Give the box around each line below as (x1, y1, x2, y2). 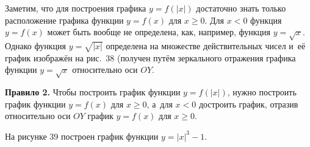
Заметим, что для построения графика (5, 2, 146, 14)
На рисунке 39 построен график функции (5, 129, 159, 142)
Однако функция (5, 39, 66, 52)
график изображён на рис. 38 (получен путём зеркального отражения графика (5, 51, 296, 64)
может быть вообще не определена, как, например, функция (47, 26, 270, 38)
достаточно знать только (196, 2, 286, 14)
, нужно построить (227, 86, 297, 98)
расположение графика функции (5, 13, 124, 26)
